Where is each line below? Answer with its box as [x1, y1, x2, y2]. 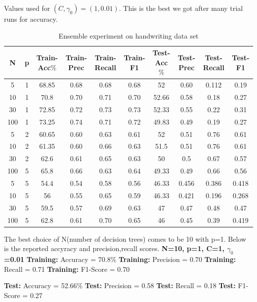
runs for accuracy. [4, 14, 58, 24]
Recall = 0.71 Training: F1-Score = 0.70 [4, 263, 130, 274]
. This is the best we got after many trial [119, 3, 243, 13]
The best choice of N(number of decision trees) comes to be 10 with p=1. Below [4, 233, 247, 244]
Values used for [4, 3, 50, 13]
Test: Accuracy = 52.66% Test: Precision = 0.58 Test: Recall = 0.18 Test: [4, 280, 236, 291]
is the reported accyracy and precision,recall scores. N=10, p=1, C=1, [4, 243, 225, 254]
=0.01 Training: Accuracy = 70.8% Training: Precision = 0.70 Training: [4, 254, 236, 264]
